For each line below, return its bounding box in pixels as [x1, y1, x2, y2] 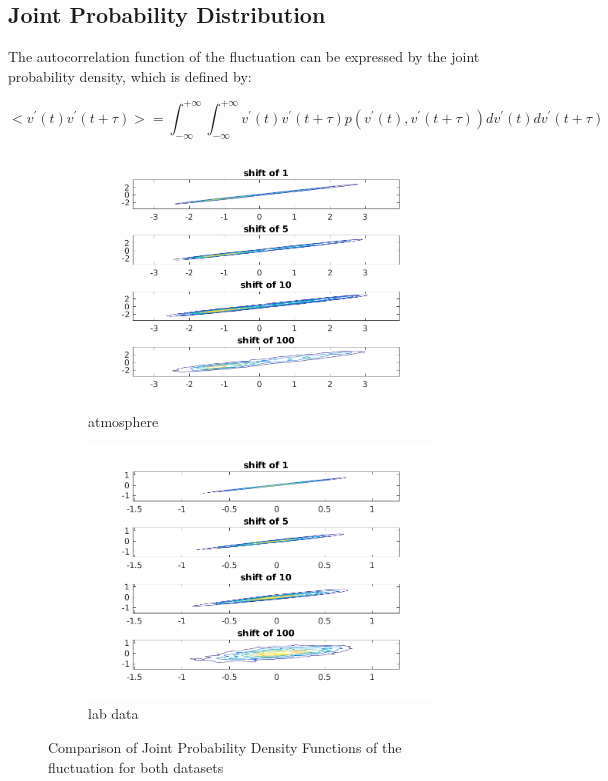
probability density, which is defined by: [8, 65, 252, 86]
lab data [88, 703, 139, 724]
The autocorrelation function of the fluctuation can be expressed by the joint [8, 46, 480, 67]
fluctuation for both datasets [48, 756, 224, 777]
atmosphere [88, 410, 159, 431]
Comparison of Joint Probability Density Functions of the [48, 736, 402, 757]
